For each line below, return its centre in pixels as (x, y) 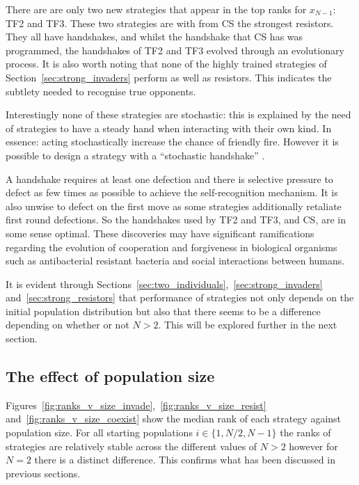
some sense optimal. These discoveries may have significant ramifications (160, 233)
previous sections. (43, 473)
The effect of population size (110, 376)
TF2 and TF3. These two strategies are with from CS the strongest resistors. (170, 23)
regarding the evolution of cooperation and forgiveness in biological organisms (171, 247)
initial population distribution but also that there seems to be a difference (163, 311)
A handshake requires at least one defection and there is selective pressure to (169, 178)
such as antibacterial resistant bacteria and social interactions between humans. (175, 261)
